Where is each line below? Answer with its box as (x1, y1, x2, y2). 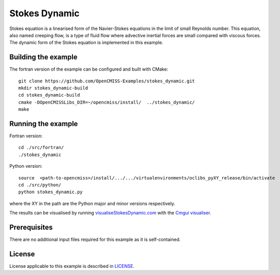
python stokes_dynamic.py (18, 189, 83, 195)
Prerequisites (9, 223, 53, 232)
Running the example (9, 119, 78, 128)
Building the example (9, 53, 78, 62)
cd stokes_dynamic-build (18, 92, 80, 98)
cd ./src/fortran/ (18, 145, 64, 150)
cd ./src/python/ (18, 182, 61, 188)
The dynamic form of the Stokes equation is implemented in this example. (9, 40, 163, 46)
